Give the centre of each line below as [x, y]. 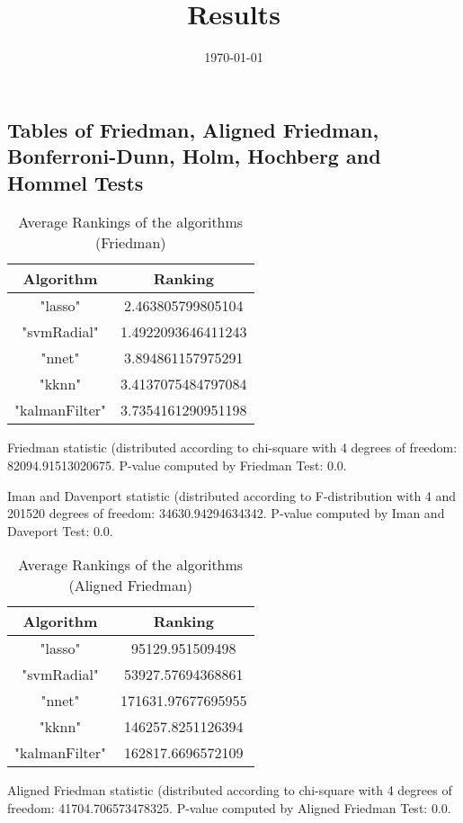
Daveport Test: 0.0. [60, 530]
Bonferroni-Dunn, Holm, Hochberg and [194, 156]
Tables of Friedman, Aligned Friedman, [193, 129]
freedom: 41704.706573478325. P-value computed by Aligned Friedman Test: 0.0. [229, 807]
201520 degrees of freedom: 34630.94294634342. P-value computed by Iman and [226, 513]
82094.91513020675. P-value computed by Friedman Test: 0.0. [177, 465]
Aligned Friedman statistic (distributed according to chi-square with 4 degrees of [230, 790]
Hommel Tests [76, 182]
